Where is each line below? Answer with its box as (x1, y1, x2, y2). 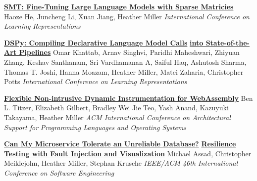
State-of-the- (206, 37, 250, 47)
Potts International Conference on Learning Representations (4, 76, 187, 87)
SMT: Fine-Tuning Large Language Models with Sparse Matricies (4, 1, 234, 11)
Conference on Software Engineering (4, 167, 114, 178)
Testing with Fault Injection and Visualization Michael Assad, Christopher (4, 148, 252, 158)
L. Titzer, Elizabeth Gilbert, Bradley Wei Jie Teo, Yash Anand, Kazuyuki (4, 102, 229, 113)
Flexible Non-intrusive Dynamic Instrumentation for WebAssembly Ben (4, 92, 253, 103)
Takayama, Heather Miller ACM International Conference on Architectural (4, 112, 231, 122)
